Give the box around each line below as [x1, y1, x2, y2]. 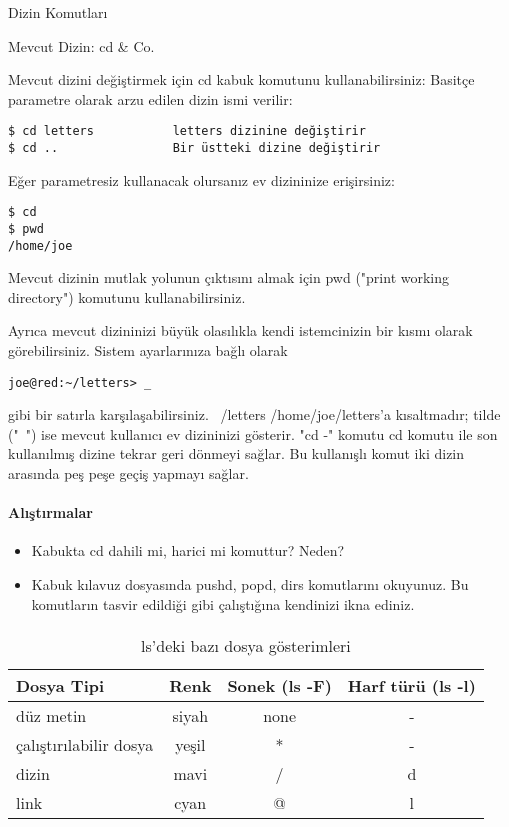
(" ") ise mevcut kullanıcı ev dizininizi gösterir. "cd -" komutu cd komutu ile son [8, 423, 498, 444]
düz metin [16, 703, 87, 727]
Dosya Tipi [16, 673, 105, 697]
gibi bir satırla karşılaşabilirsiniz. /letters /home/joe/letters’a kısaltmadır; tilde [8, 404, 501, 425]
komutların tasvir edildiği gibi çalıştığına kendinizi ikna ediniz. [31, 593, 415, 614]
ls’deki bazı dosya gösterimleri [141, 633, 351, 657]
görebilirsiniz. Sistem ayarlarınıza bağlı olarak [8, 340, 288, 361]
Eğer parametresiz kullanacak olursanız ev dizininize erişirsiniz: [8, 169, 395, 190]
